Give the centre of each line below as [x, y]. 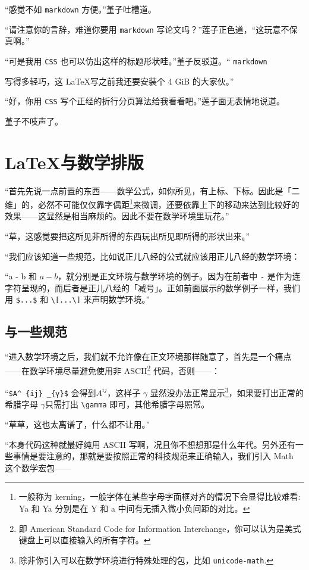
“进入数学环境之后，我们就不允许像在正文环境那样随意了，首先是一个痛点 [148, 356]
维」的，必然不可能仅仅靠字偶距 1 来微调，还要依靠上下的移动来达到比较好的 [152, 203]
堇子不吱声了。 [34, 121]
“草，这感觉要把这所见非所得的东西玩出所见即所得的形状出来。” [127, 236]
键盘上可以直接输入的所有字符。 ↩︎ [85, 540]
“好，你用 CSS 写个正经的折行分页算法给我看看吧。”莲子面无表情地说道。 [145, 101]
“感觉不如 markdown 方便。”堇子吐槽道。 [81, 9]
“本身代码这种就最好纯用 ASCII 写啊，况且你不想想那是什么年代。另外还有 [150, 444]
